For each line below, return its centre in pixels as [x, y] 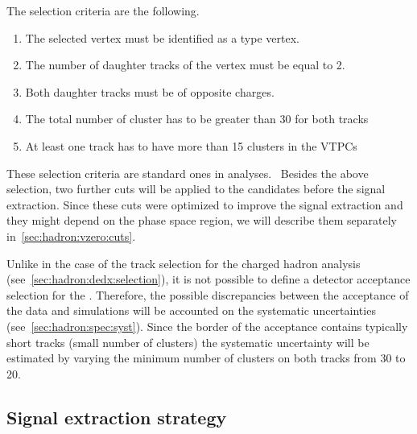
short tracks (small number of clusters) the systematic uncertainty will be [188, 342]
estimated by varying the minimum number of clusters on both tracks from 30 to [206, 358]
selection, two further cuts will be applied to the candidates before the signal [196, 189]
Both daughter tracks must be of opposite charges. [150, 91]
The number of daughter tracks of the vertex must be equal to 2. [185, 65]
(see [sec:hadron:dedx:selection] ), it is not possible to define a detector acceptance [208, 279]
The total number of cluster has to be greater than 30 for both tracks [197, 119]
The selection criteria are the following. [103, 10]
